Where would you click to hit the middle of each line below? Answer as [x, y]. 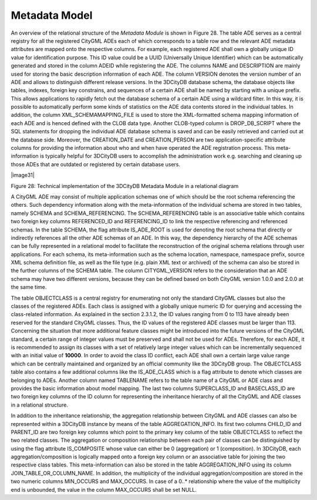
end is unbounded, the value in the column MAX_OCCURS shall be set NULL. [104, 489]
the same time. [29, 287]
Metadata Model [52, 15]
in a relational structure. [40, 405]
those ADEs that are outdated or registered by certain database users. [96, 164]
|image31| [23, 175]
